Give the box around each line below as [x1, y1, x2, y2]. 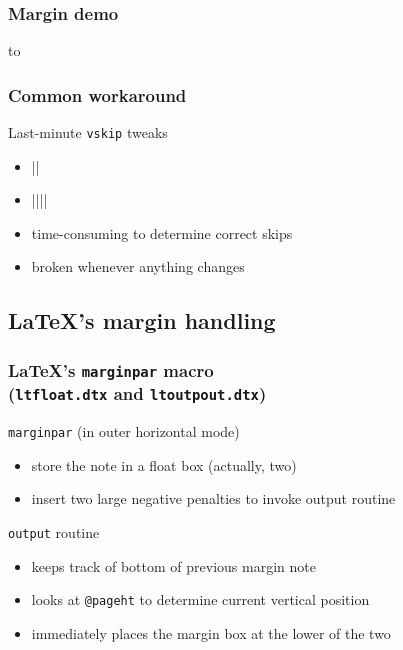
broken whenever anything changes [31, 256, 245, 277]
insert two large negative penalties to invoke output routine [31, 488, 396, 509]
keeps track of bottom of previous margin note [31, 555, 316, 576]
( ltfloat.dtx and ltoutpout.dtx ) [8, 381, 267, 406]
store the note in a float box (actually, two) [31, 454, 297, 475]
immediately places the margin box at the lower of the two [31, 622, 391, 643]
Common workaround [8, 82, 187, 107]
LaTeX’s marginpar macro [8, 357, 214, 382]
